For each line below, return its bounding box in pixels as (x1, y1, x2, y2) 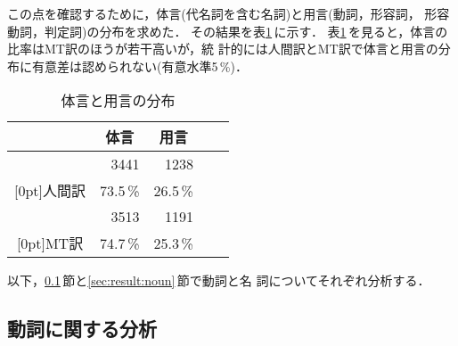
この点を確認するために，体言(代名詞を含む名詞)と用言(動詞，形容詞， (7, 4, 421, 22)
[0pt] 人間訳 (14, 180, 86, 202)
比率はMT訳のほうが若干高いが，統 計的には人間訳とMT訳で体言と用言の (7, 39, 438, 58)
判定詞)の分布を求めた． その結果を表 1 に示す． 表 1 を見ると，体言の (44, 21, 448, 40)
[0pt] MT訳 (16, 233, 84, 254)
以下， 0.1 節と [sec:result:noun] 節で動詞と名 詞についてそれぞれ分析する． (7, 271, 430, 290)
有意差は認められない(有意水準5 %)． (31, 56, 248, 75)
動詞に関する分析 (7, 315, 157, 342)
